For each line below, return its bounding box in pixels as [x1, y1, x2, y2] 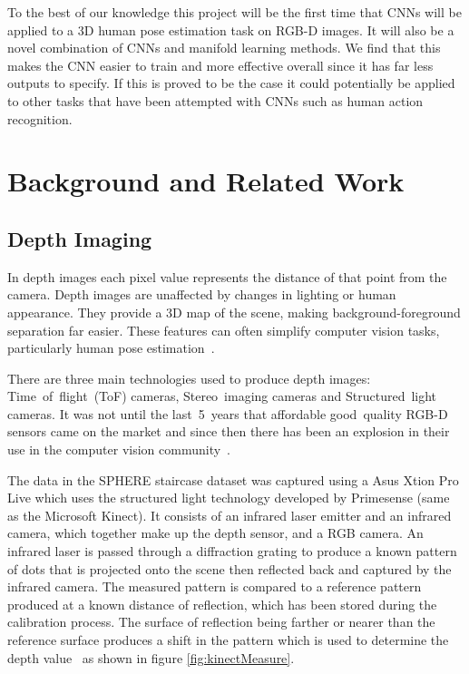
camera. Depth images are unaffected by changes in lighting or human [7, 285, 396, 304]
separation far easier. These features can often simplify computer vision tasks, [7, 320, 440, 339]
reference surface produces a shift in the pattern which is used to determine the [7, 630, 449, 650]
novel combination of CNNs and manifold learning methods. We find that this [7, 38, 441, 57]
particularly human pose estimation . [7, 338, 215, 357]
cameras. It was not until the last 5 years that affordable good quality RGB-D [7, 404, 448, 423]
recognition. [7, 109, 73, 128]
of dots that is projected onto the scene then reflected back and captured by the [7, 559, 452, 578]
